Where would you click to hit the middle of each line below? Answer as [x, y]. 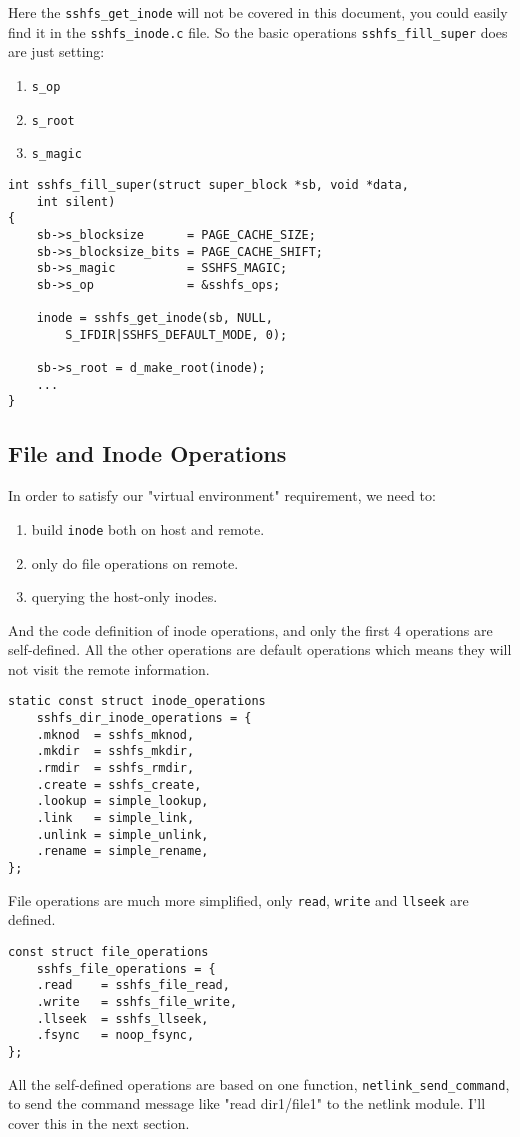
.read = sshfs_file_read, [133, 985]
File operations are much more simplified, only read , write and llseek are [238, 899]
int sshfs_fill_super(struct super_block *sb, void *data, [208, 184]
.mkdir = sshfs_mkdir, [115, 751]
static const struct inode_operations [137, 701]
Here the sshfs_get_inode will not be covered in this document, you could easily [258, 12]
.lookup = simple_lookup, [122, 801]
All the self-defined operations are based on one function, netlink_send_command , [259, 1083]
